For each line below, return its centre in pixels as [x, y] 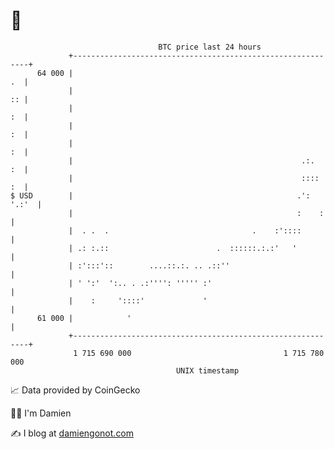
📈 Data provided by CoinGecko [75, 390]
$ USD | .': [160, 195]
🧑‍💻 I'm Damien [41, 413]
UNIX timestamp [207, 370]
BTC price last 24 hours [210, 47]
